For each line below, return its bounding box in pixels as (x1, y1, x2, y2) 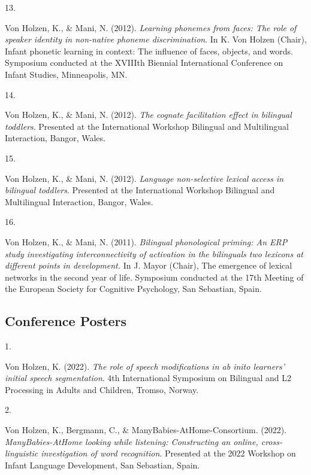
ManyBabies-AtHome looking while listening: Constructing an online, (5, 435, 258, 447)
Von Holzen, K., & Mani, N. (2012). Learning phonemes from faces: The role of (5, 21, 297, 34)
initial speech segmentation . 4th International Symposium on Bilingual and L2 (5, 372, 291, 384)
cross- (261, 435, 282, 447)
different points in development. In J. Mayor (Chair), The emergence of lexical (5, 259, 292, 272)
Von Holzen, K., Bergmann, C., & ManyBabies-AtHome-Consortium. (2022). (5, 424, 287, 436)
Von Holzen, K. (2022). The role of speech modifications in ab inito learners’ (5, 360, 285, 372)
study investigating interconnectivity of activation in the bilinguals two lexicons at (5, 247, 303, 260)
